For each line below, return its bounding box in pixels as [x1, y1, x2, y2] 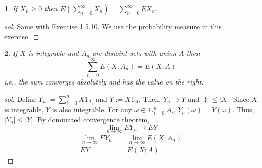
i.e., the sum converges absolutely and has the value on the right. [4, 76, 204, 87]
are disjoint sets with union [92, 48, 177, 58]
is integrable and [28, 48, 79, 58]
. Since [229, 93, 249, 104]
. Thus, [232, 104, 254, 115]
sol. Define [4, 93, 37, 104]
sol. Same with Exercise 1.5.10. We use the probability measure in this [4, 21, 222, 31]
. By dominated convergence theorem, [33, 114, 150, 125]
